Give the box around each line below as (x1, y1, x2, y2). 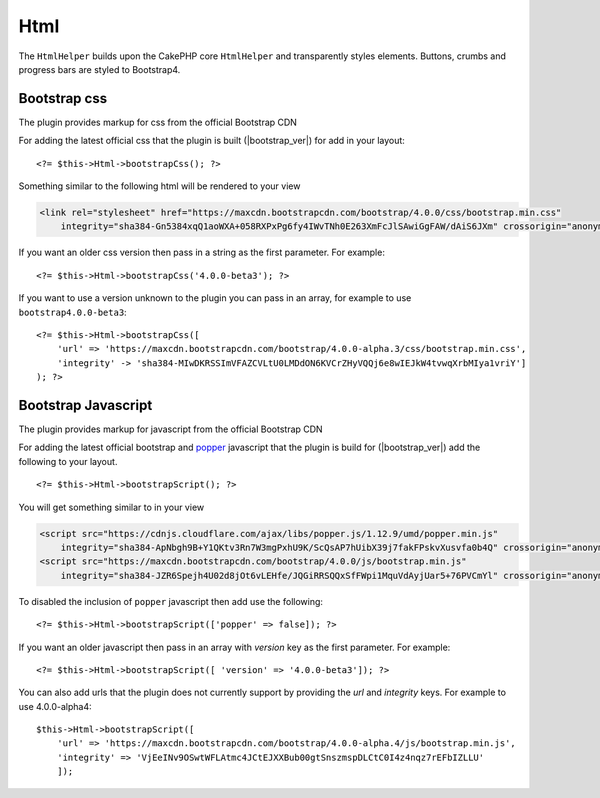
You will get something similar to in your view (18, 501, 205, 513)
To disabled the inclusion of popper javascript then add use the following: (18, 595, 324, 607)
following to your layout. (18, 455, 118, 467)
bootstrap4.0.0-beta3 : (18, 306, 127, 318)
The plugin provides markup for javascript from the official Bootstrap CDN (18, 423, 324, 435)
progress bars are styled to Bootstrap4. (18, 63, 181, 75)
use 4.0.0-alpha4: (18, 700, 92, 712)
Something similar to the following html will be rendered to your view (18, 180, 301, 192)
